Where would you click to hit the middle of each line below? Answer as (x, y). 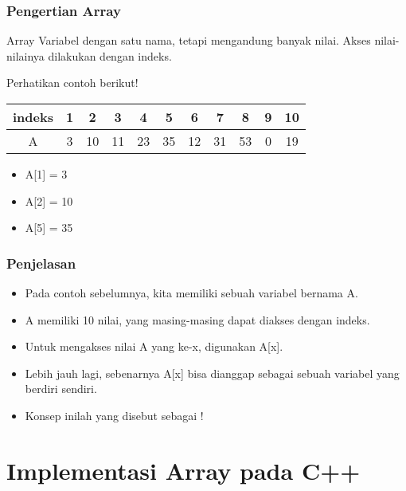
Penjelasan (41, 263)
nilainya (25, 55)
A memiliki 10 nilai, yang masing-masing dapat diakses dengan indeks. (197, 319)
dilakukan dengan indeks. (110, 55)
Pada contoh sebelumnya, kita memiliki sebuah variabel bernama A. (191, 293)
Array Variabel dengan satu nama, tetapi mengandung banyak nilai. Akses (189, 40)
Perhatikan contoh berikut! (72, 82)
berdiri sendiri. (61, 389)
